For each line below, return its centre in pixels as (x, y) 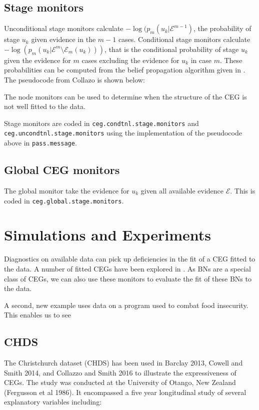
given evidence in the (63, 39)
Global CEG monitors (62, 170)
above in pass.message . (40, 143)
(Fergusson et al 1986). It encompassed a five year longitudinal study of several (125, 392)
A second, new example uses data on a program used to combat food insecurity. (126, 305)
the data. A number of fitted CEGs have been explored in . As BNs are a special (127, 268)
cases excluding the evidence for (130, 60)
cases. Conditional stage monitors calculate (184, 39)
